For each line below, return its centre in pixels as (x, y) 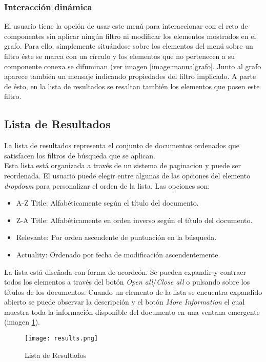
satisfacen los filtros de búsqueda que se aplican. (80, 155)
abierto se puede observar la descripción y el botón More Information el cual (125, 302)
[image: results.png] (62, 339)
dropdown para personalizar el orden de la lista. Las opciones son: (107, 185)
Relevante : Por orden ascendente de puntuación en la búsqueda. (116, 237)
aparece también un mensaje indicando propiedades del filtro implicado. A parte (130, 76)
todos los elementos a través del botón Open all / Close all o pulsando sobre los (127, 282)
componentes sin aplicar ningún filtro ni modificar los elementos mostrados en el (130, 36)
